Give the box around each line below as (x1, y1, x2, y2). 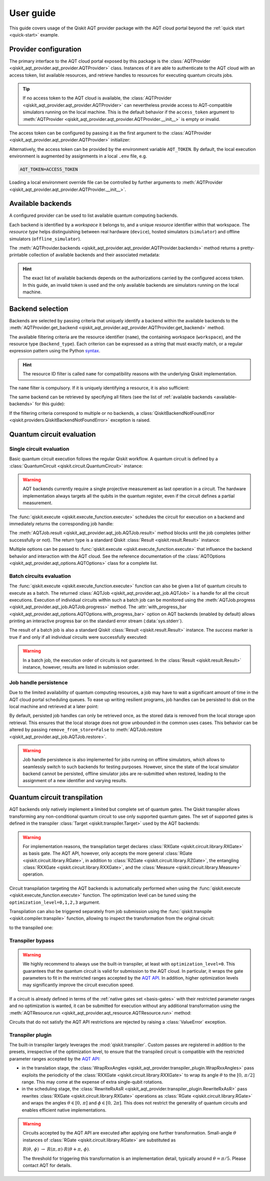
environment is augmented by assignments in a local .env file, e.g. (9, 153, 147, 159)
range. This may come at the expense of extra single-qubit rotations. (21, 1079, 163, 1085)
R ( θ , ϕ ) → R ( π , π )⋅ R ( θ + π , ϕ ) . (22, 1146, 90, 1152)
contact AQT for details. (22, 1162, 72, 1168)
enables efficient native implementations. (21, 1107, 107, 1113)
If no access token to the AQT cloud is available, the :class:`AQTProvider (22, 95, 172, 101)
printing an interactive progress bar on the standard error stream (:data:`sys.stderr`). (9, 618, 183, 624)
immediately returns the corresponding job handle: (9, 521, 114, 527)
